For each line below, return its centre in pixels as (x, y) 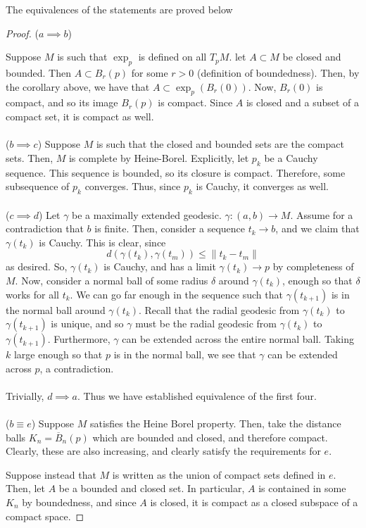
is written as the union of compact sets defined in (219, 474)
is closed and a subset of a (303, 102)
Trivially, (25, 395)
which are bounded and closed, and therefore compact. (210, 437)
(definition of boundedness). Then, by (278, 72)
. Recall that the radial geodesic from (219, 309)
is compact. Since (195, 102)
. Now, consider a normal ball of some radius (112, 280)
